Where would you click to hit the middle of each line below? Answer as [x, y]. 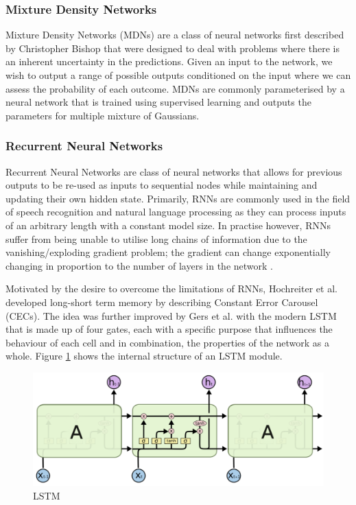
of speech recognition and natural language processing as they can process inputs [176, 212]
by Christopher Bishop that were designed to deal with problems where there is [173, 48]
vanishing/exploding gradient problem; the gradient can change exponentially [168, 252]
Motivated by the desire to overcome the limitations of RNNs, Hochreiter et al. [171, 289]
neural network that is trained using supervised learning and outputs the [158, 102]
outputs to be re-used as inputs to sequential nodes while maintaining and [162, 185]
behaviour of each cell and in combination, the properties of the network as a [168, 342]
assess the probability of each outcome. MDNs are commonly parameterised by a [175, 88]
